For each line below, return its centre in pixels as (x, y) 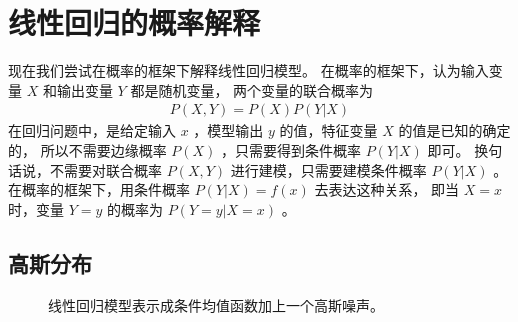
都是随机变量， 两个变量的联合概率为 (252, 89)
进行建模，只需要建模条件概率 (328, 169)
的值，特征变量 (328, 130)
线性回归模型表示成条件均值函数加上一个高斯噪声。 (216, 304)
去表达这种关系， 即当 (387, 189)
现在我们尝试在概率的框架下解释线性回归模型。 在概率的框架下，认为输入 (248, 70)
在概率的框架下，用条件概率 (99, 189)
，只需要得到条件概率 (291, 149)
